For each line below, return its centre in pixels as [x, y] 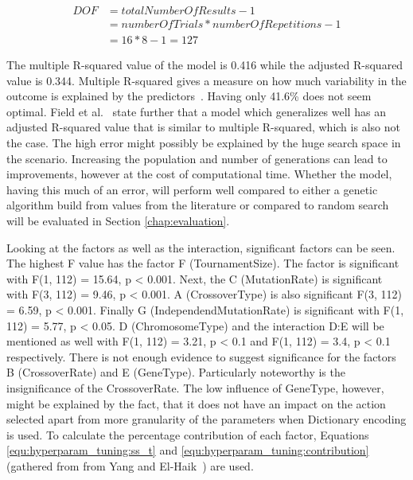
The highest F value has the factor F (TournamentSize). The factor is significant [203, 263]
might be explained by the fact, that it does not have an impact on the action [196, 403]
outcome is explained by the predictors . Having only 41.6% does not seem [189, 96]
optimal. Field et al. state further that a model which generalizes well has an [196, 111]
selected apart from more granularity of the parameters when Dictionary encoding [206, 419]
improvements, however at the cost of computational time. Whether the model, [199, 174]
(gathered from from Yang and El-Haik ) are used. [130, 465]
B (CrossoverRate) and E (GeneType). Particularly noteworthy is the [176, 372]
